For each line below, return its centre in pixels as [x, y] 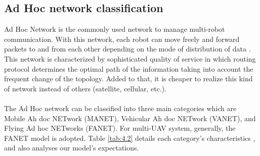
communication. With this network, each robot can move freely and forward [122, 39]
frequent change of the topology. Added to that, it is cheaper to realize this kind [128, 79]
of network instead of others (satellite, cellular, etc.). [85, 88]
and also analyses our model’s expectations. [72, 148]
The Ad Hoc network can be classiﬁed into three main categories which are [120, 108]
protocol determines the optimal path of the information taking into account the [129, 68]
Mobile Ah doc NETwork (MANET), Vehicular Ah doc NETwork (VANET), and [130, 118]
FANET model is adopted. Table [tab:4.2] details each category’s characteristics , [130, 138]
